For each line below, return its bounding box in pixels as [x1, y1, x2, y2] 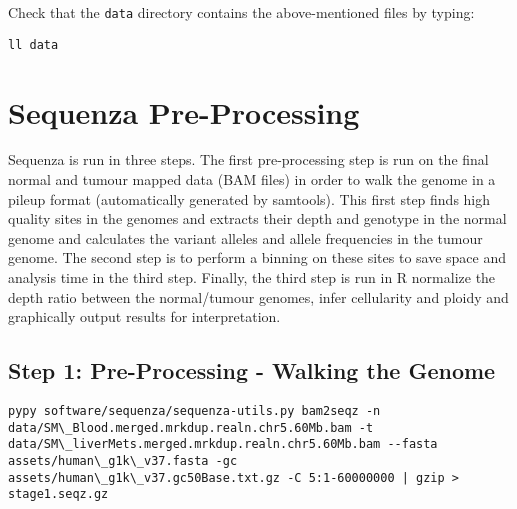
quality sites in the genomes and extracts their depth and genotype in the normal [8, 208, 507, 229]
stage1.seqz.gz [8, 487, 109, 502]
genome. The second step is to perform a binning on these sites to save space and [8, 247, 507, 268]
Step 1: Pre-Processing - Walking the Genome [8, 355, 496, 386]
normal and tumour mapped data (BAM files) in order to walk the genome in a [8, 169, 496, 190]
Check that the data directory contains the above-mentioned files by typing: [8, 2, 475, 22]
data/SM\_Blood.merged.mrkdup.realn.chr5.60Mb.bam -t [8, 420, 374, 435]
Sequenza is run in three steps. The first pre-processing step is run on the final [8, 149, 489, 170]
